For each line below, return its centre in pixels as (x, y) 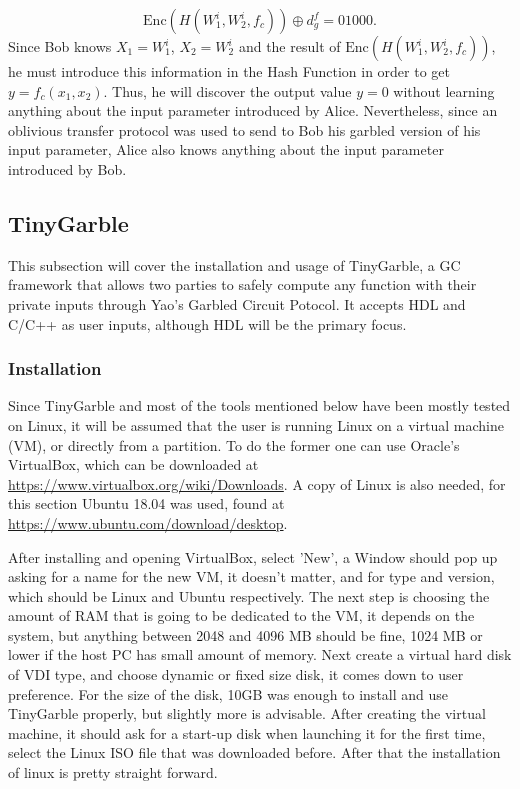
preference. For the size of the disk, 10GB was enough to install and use (228, 693)
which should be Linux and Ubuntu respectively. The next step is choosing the (249, 595)
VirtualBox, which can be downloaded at (133, 464)
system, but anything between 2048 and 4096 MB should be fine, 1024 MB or (245, 634)
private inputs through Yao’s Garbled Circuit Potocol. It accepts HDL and (237, 303)
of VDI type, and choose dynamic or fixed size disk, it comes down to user (236, 674)
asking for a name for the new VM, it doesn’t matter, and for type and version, (251, 576)
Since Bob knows (60, 46)
